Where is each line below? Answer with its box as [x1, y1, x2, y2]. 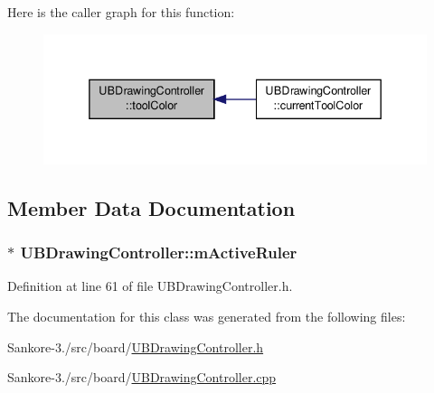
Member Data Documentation [7, 193, 296, 221]
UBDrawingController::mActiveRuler [20, 241, 297, 264]
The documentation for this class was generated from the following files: [7, 306, 406, 325]
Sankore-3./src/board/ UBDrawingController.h [7, 337, 264, 356]
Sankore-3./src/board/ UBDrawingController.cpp [7, 368, 277, 387]
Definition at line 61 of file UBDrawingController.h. [7, 276, 293, 295]
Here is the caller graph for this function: [7, 3, 235, 21]
